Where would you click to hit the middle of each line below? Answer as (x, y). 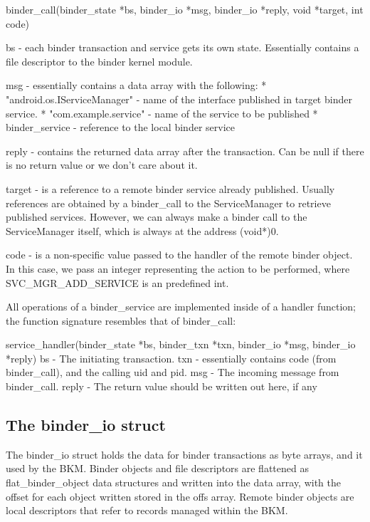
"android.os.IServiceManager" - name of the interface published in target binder (179, 99)
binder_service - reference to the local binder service (120, 127)
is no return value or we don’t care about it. (102, 165)
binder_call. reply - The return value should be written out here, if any (162, 386)
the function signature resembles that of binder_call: (121, 320)
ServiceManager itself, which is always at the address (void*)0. (142, 230)
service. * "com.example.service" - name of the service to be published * (162, 113)
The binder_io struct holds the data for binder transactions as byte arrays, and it (184, 454)
